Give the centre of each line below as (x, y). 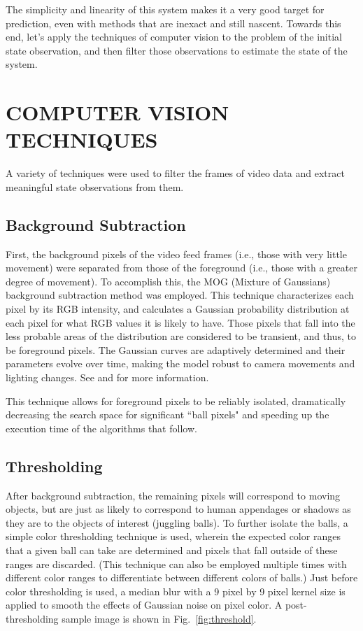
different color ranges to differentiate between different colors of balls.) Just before (182, 577)
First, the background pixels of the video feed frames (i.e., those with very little (176, 254)
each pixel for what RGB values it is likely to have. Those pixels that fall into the (180, 322)
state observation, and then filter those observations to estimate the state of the (177, 50)
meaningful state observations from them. (95, 186)
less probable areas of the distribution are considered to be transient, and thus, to (181, 336)
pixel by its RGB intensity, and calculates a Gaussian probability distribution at (178, 309)
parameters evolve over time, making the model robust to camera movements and (180, 363)
